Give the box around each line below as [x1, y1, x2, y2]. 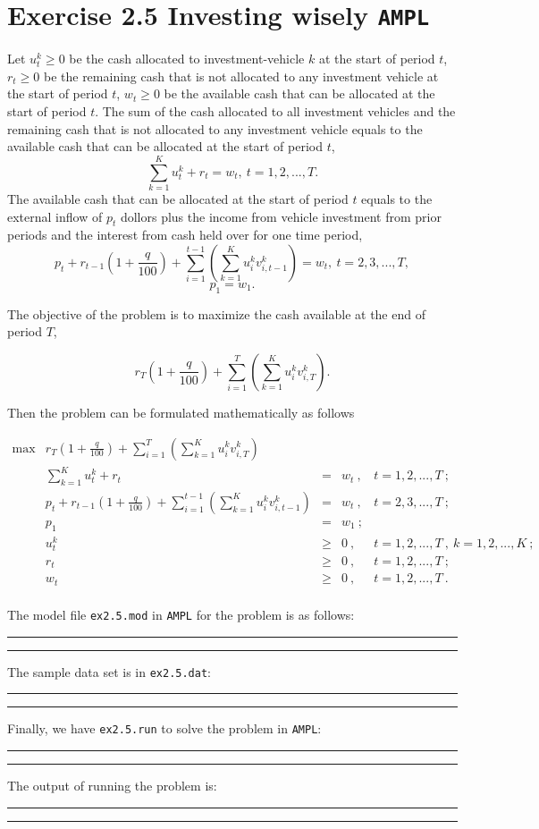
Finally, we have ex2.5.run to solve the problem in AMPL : [7, 719, 322, 738]
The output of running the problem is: [7, 775, 217, 794]
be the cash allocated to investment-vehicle [69, 49, 305, 68]
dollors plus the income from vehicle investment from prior [120, 207, 442, 225]
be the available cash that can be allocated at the [164, 84, 435, 103]
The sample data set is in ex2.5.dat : [7, 662, 211, 681]
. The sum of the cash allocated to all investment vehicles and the [95, 102, 456, 121]
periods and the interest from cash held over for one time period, [7, 225, 363, 244]
